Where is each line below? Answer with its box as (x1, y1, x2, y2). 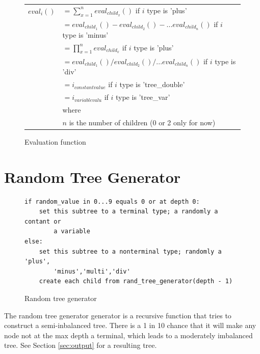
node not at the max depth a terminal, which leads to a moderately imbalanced (4, 330, 253, 340)
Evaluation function (24, 136, 86, 147)
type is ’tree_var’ (115, 92, 170, 102)
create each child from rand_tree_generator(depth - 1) (39, 278, 233, 285)
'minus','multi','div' (54, 267, 131, 275)
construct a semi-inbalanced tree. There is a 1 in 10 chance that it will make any (4, 320, 256, 331)
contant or (24, 217, 61, 225)
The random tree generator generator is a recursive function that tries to (4, 310, 231, 320)
